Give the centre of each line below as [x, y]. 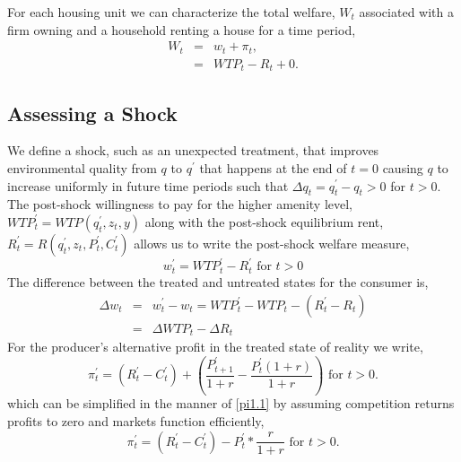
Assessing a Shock [92, 113]
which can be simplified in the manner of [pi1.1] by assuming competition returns [231, 403]
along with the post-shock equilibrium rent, [264, 221]
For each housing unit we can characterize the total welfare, [171, 12]
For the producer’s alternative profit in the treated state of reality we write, [215, 346]
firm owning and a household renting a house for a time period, [182, 29]
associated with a [406, 12]
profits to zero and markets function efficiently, [136, 421]
